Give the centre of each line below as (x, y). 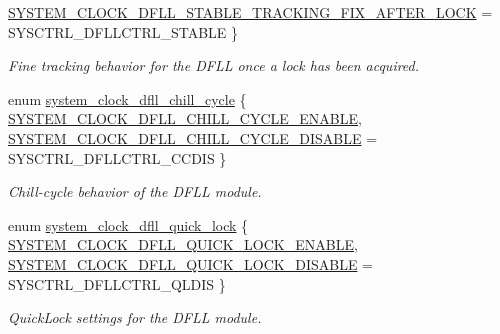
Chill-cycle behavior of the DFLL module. (135, 191)
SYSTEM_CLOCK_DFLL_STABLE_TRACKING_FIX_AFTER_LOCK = (250, 12)
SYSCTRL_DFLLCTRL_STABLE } (123, 31)
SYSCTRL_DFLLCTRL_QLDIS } (117, 283)
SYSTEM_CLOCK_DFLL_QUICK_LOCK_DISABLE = (191, 263)
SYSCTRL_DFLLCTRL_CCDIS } (117, 157)
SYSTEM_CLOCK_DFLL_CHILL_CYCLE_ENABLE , (185, 118)
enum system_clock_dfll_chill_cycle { (127, 98)
